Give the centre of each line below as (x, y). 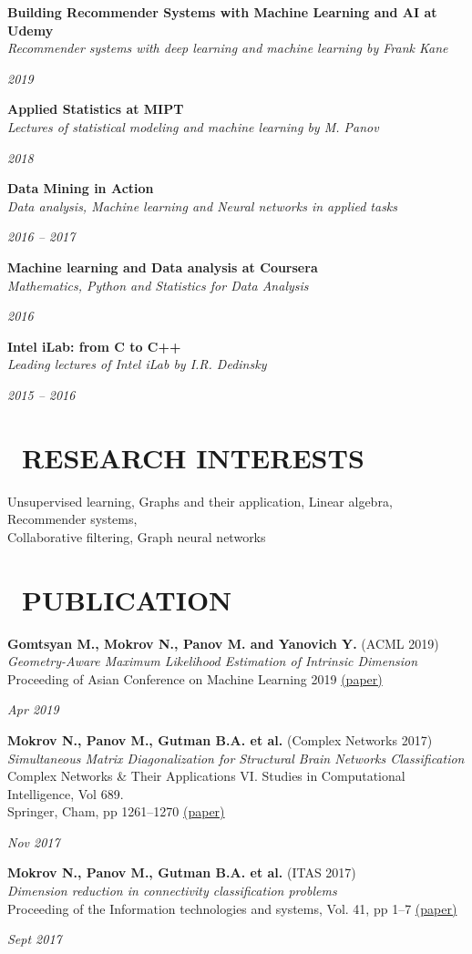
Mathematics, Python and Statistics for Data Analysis (158, 285)
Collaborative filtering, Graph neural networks (137, 536)
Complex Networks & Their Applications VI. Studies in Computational (206, 776)
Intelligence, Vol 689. (66, 793)
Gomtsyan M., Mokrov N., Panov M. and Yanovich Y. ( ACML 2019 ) (223, 643)
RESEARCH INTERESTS (193, 457)
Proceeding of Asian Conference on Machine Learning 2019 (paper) (195, 678)
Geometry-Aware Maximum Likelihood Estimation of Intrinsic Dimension (213, 661)
